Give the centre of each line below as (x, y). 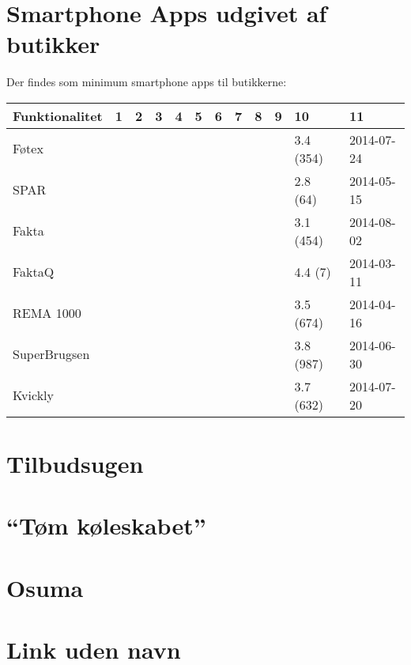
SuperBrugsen (51, 354)
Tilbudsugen (75, 464)
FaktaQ (34, 272)
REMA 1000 (47, 313)
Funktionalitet (58, 115)
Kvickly (34, 395)
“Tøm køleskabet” (106, 525)
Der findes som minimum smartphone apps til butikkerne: (147, 82)
